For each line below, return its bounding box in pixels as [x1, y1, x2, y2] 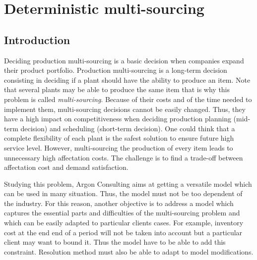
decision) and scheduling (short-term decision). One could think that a [20, 123, 235, 133]
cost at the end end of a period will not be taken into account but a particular [4, 227, 243, 237]
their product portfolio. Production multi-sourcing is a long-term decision [4, 65, 227, 75]
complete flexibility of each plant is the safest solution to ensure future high [4, 133, 234, 143]
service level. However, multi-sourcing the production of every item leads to [4, 142, 233, 153]
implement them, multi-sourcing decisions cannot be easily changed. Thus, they [4, 104, 246, 114]
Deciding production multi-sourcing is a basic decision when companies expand [4, 55, 244, 65]
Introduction [4, 32, 70, 47]
